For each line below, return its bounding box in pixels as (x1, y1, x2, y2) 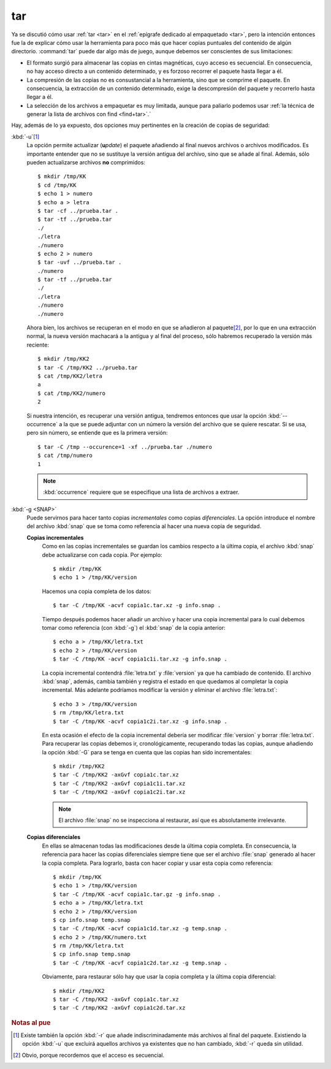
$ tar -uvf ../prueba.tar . (37, 259, 122, 266)
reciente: (26, 341, 49, 348)
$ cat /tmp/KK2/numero (37, 389, 106, 397)
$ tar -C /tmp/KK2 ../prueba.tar (37, 364, 138, 371)
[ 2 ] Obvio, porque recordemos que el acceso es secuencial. (13, 1051, 165, 1059)
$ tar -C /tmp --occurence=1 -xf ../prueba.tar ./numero (37, 443, 213, 450)
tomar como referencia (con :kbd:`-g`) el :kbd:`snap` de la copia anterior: (42, 624, 226, 631)
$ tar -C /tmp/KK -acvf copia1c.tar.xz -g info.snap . (53, 602, 221, 609)
